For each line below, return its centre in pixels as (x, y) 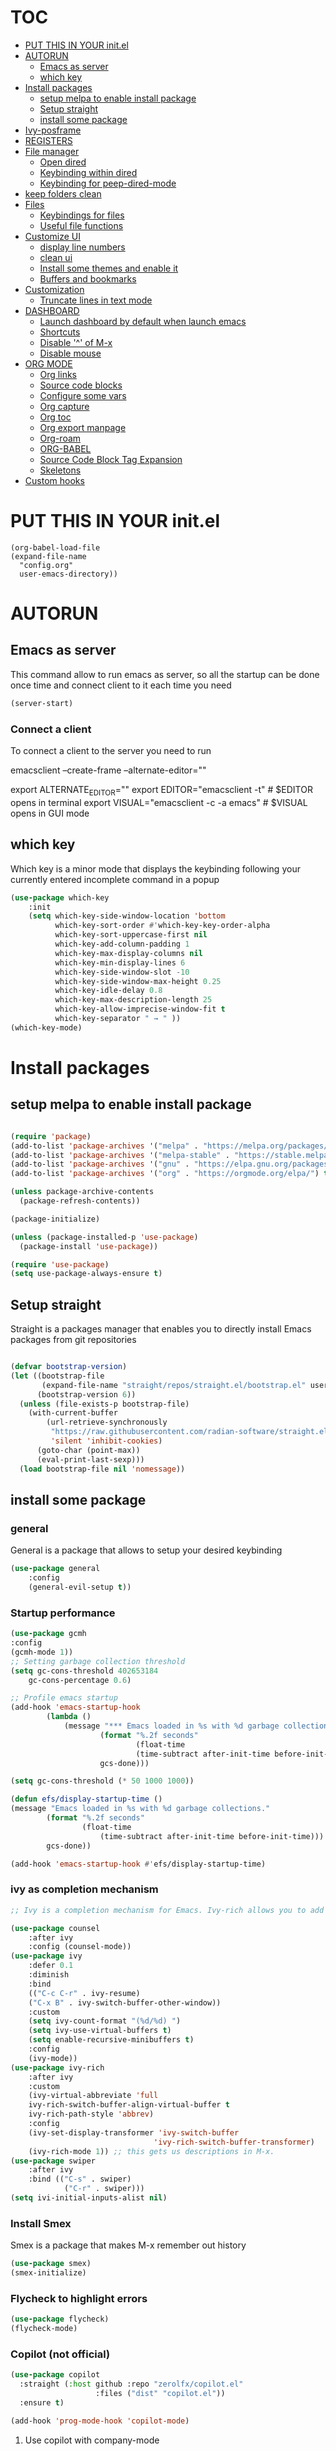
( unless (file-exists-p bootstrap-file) (104, 1404)
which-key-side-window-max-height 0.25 (138, 981)
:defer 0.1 (51, 1966)
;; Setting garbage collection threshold (98, 1661)
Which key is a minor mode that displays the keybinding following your (155, 868)
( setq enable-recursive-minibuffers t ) (111, 2040)
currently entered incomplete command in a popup (115, 879)
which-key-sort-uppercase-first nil (131, 935)
